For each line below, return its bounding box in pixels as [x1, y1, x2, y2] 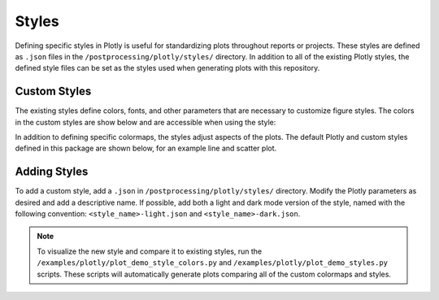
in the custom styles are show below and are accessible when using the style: [15, 117, 276, 127]
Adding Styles [15, 165, 89, 179]
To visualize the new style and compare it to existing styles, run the [37, 246, 263, 256]
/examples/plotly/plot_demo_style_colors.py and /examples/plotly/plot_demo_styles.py [37, 258, 389, 267]
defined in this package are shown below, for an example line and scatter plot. [15, 143, 277, 154]
